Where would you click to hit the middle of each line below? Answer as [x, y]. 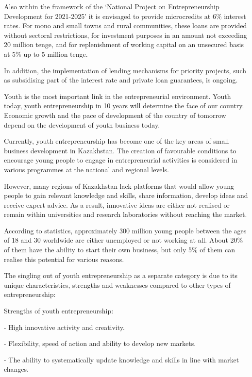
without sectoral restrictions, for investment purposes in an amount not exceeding [126, 35]
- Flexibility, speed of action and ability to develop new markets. [100, 343]
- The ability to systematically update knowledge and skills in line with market [122, 359]
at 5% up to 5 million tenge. [46, 54]
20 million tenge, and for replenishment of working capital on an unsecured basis [124, 44]
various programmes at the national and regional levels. [86, 169]
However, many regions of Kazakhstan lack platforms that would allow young [119, 186]
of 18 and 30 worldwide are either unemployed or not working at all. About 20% [124, 240]
